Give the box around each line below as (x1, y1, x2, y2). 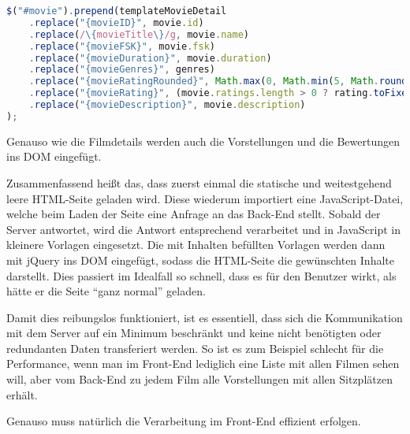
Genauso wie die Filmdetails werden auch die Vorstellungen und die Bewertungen (6, 132, 400, 149)
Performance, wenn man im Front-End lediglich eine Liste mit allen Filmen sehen (6, 355, 400, 372)
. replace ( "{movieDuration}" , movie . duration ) (28, 52, 272, 64)
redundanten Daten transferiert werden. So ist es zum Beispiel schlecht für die (6, 339, 384, 356)
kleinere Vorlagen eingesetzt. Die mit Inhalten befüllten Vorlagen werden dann (6, 236, 386, 253)
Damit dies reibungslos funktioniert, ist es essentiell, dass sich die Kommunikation (6, 309, 403, 325)
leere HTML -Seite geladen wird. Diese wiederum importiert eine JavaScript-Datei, (6, 190, 404, 206)
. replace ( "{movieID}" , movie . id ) (28, 17, 204, 28)
